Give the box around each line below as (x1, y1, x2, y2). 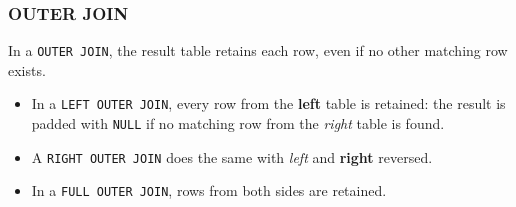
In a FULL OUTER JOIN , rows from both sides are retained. (31, 180, 387, 201)
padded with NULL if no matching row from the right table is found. (31, 113, 445, 134)
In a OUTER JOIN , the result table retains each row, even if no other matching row (8, 40, 508, 61)
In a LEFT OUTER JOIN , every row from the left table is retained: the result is (31, 93, 506, 114)
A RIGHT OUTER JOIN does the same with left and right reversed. (31, 146, 433, 167)
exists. (8, 59, 46, 80)
